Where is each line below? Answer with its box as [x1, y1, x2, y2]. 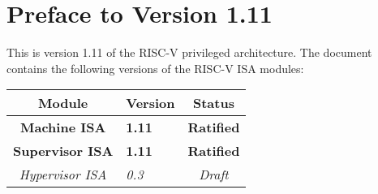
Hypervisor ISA [19, 165, 107, 184]
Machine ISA [20, 118, 106, 137]
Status [192, 93, 234, 113]
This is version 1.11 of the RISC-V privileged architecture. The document [6, 44, 372, 61]
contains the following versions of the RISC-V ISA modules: [6, 59, 304, 76]
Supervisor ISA [13, 141, 114, 161]
